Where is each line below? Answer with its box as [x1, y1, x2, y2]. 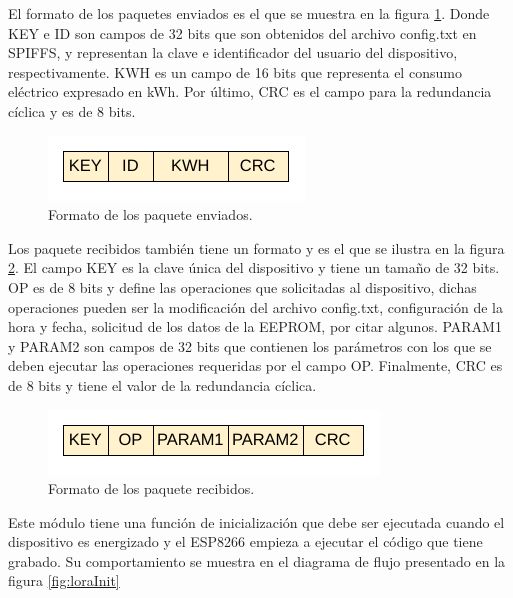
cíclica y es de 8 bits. [8, 100, 136, 121]
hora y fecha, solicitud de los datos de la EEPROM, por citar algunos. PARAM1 [8, 316, 502, 337]
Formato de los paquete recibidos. [48, 478, 255, 499]
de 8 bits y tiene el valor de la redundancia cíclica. [8, 374, 317, 395]
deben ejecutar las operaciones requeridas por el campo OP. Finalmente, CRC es [8, 355, 503, 376]
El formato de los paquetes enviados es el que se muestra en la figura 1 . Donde [8, 3, 490, 23]
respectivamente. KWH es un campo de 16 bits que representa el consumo [8, 61, 462, 82]
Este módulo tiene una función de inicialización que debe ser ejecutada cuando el [8, 511, 505, 532]
